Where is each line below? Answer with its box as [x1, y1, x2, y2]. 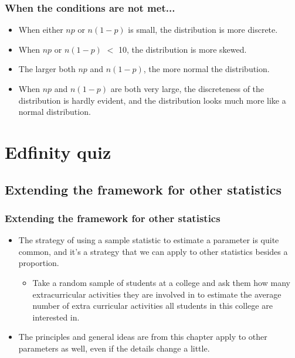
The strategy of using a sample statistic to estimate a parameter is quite [18, 234, 279, 246]
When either [18, 23, 63, 36]
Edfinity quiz [5, 139, 111, 163]
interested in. [32, 311, 80, 323]
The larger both [18, 63, 76, 75]
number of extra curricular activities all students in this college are [32, 299, 273, 312]
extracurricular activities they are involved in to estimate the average [32, 288, 282, 300]
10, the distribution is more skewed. [118, 43, 247, 55]
